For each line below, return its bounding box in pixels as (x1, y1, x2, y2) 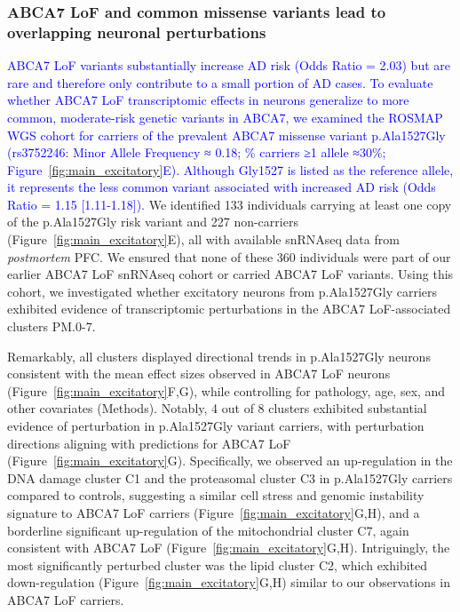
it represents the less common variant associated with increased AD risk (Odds (7, 178, 436, 196)
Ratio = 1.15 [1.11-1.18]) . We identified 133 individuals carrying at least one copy (7, 195, 452, 213)
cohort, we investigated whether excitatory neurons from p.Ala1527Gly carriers (7, 282, 438, 300)
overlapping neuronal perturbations (7, 20, 266, 43)
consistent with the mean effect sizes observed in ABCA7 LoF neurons (7, 364, 391, 383)
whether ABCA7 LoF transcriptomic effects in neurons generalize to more (7, 91, 409, 109)
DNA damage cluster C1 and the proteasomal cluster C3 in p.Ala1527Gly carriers (7, 468, 453, 487)
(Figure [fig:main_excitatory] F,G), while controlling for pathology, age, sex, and (7, 381, 446, 400)
